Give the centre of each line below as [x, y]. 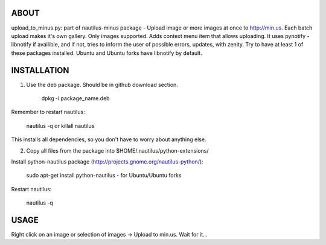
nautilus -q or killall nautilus [60, 126]
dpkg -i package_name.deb [75, 98]
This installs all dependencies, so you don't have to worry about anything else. [109, 139]
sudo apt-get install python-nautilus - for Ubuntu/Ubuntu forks [104, 176]
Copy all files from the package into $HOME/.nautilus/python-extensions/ [117, 150]
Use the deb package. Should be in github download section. [102, 84]
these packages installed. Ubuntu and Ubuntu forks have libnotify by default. [107, 53]
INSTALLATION [40, 70]
